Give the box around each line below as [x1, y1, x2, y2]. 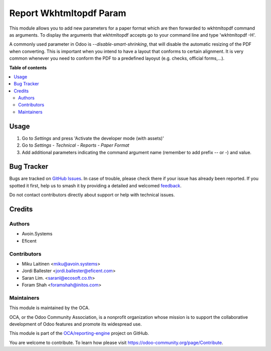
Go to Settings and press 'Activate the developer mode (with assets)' [22, 135, 164, 141]
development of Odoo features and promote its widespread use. [9, 321, 142, 327]
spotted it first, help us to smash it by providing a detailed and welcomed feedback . [9, 182, 182, 188]
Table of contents [9, 64, 47, 70]
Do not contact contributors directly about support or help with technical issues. [9, 192, 175, 198]
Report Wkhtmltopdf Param [9, 8, 126, 19]
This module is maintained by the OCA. [9, 305, 90, 311]
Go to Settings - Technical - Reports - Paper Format [22, 142, 129, 148]
